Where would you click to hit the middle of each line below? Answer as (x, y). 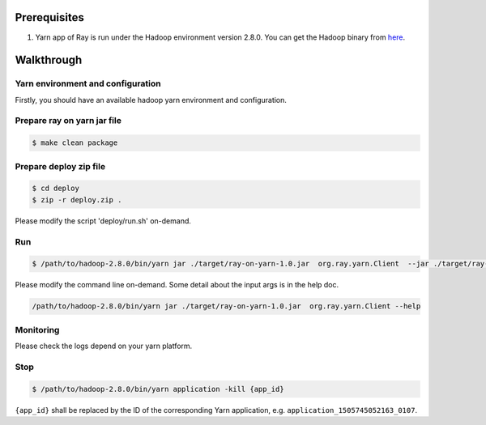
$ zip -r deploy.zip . (77, 200)
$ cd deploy (56, 189)
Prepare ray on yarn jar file (68, 121)
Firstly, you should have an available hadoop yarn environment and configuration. (151, 100)
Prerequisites (49, 17)
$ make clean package (75, 143)
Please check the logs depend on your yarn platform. (104, 346)
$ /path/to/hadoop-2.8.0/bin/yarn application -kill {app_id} (158, 389)
